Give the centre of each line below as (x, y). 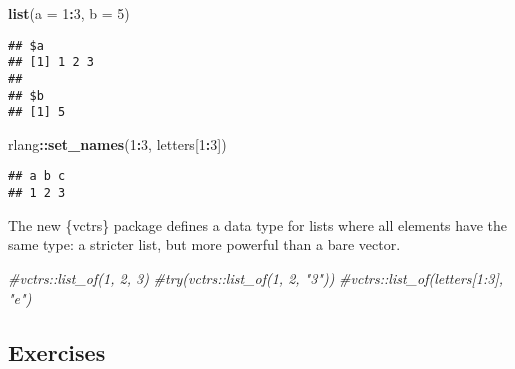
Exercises (57, 351)
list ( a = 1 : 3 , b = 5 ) (69, 13)
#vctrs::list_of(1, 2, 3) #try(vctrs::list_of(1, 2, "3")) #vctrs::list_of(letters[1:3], (256, 277)
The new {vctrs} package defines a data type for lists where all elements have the (257, 224)
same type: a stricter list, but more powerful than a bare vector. (204, 244)
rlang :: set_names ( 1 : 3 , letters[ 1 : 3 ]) (117, 143)
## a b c (37, 176)
